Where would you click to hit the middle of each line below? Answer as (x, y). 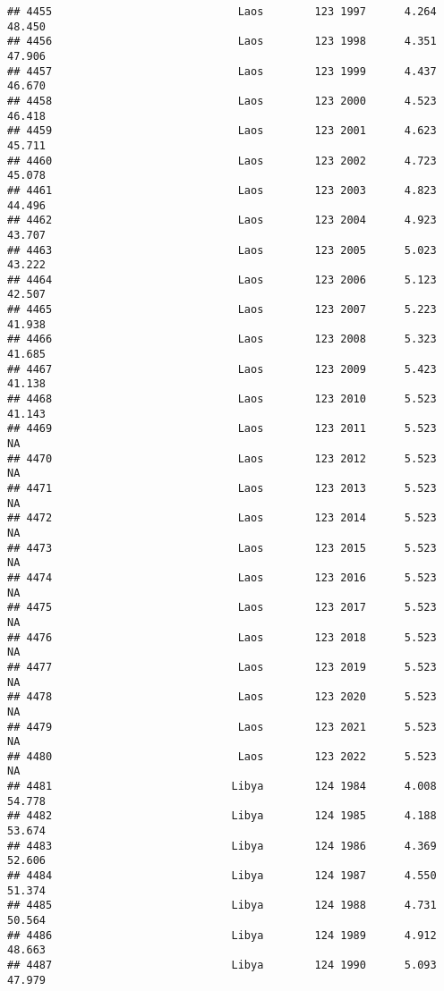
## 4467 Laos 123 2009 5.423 (222, 369)
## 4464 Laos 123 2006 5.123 (222, 280)
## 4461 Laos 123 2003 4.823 (222, 190)
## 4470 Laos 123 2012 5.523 (222, 458)
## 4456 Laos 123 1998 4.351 (222, 42)
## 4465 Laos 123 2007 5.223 (222, 310)
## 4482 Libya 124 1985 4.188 (222, 816)
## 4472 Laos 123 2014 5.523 (222, 518)
